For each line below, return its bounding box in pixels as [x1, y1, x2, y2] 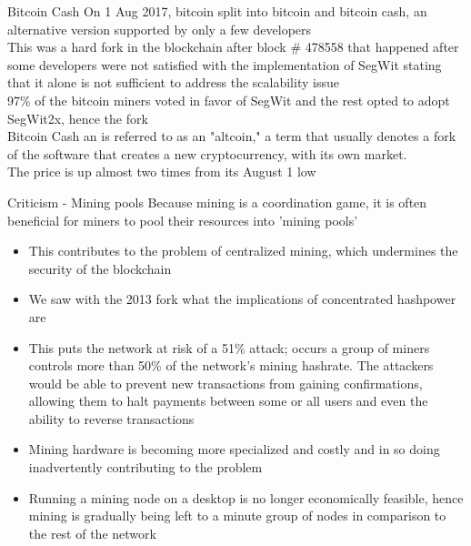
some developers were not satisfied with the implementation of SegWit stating [7, 55, 442, 74]
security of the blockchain [28, 258, 172, 278]
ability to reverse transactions [28, 409, 195, 428]
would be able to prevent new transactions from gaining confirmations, [28, 373, 423, 392]
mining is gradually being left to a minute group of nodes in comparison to [28, 506, 446, 525]
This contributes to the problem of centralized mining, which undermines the [28, 241, 458, 260]
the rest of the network [28, 523, 156, 542]
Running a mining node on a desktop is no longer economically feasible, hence [28, 488, 464, 507]
